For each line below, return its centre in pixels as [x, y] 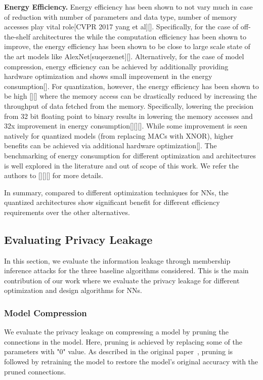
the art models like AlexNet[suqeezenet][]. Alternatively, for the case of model [124, 56]
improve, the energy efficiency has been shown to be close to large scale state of [127, 46]
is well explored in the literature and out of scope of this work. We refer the [122, 165]
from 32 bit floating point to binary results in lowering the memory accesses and [128, 116]
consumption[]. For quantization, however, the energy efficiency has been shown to [131, 86]
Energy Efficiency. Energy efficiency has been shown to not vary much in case [128, 7]
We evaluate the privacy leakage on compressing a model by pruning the [116, 332]
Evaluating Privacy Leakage [78, 239]
